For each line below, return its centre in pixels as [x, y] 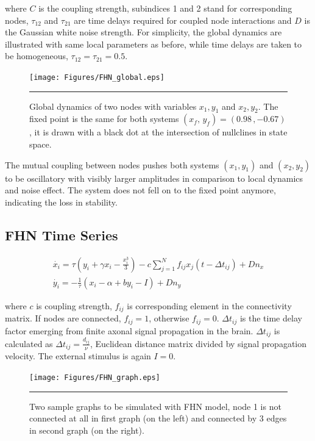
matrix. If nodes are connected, [63, 318]
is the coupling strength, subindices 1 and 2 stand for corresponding [165, 8]
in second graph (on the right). [87, 430]
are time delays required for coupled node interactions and [183, 20]
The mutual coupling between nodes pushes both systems [112, 164]
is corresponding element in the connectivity [209, 305]
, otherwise [169, 318]
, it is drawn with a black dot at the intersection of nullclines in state [158, 132]
